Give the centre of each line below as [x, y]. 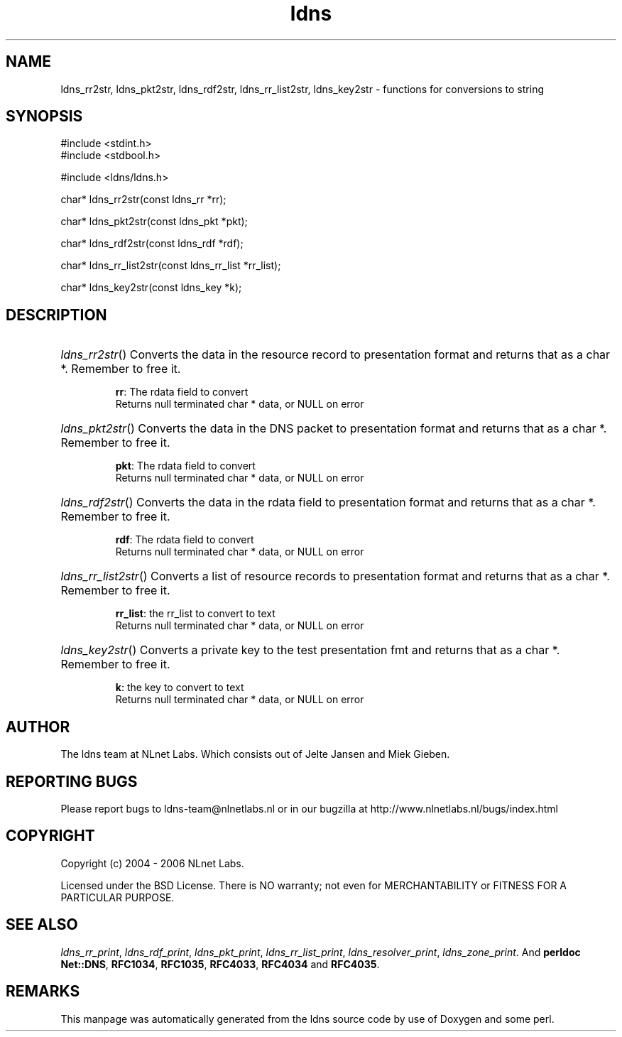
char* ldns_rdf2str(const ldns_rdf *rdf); [152, 244]
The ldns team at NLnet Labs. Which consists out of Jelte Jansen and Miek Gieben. [255, 754]
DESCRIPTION [56, 315]
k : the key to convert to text [180, 688]
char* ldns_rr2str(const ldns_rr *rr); [143, 200]
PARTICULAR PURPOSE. [118, 897]
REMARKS [43, 992]
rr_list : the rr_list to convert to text [195, 614]
